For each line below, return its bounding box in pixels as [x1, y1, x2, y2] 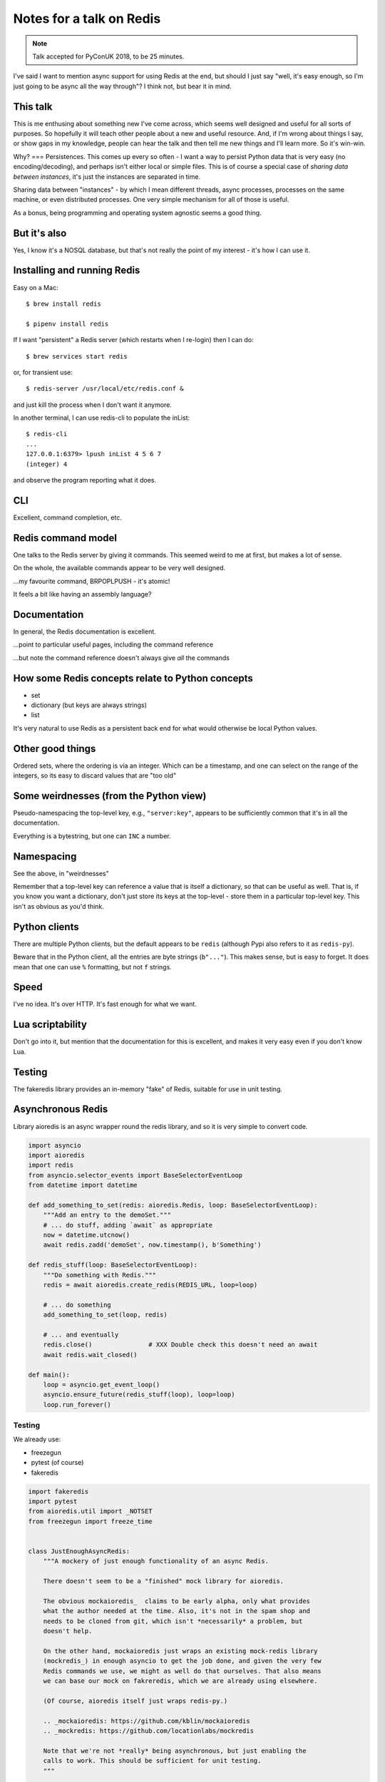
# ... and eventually [43, 1330, 119, 1339]
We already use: [13, 1435, 61, 1443]
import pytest [28, 1497, 78, 1505]
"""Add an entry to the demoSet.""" [43, 1211, 171, 1219]
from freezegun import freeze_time [28, 1517, 153, 1525]
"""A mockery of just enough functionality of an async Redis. [43, 1557, 269, 1565]
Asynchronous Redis [13, 1103, 108, 1116]
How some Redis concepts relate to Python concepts [13, 672, 253, 684]
